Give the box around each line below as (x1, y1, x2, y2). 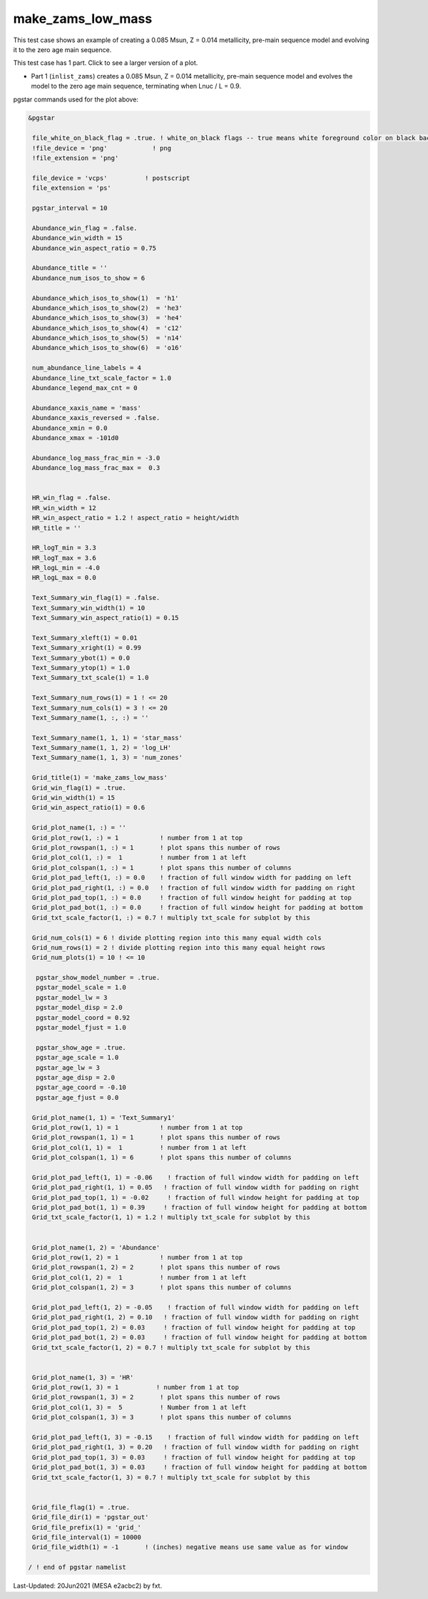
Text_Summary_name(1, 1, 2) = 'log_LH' (32, 743, 171, 752)
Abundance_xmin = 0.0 (32, 423, 108, 432)
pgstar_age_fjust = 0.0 (36, 1093, 119, 1101)
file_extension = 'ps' (32, 184, 112, 192)
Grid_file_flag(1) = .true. (32, 1503, 131, 1511)
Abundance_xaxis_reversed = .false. (32, 414, 160, 422)
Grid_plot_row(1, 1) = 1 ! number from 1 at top (32, 1123, 243, 1131)
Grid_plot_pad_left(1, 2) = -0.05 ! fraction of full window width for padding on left (32, 1303, 360, 1311)
